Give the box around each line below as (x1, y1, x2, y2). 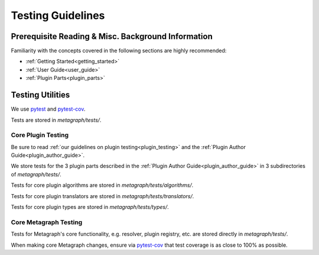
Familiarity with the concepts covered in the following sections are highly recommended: (11, 47, 227, 54)
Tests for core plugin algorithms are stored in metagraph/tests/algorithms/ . (11, 182, 194, 189)
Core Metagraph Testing (11, 218, 83, 226)
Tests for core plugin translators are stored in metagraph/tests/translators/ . (11, 192, 194, 199)
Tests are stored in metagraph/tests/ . (11, 116, 102, 124)
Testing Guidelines (11, 9, 105, 22)
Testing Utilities (11, 90, 70, 100)
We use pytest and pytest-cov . (11, 105, 86, 112)
